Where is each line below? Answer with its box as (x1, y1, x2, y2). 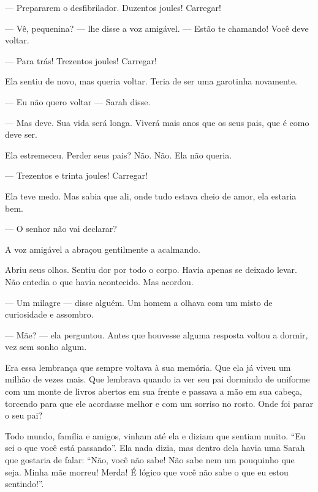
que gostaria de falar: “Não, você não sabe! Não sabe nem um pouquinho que (5, 453, 295, 466)
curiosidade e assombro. (5, 308, 94, 321)
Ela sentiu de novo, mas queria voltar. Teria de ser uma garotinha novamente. (5, 75, 297, 88)
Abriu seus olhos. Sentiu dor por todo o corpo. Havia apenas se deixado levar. (5, 263, 297, 276)
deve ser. (5, 128, 37, 141)
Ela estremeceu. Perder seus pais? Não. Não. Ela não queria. (5, 148, 232, 161)
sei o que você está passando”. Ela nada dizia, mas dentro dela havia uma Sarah (5, 441, 305, 454)
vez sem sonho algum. (5, 340, 87, 353)
